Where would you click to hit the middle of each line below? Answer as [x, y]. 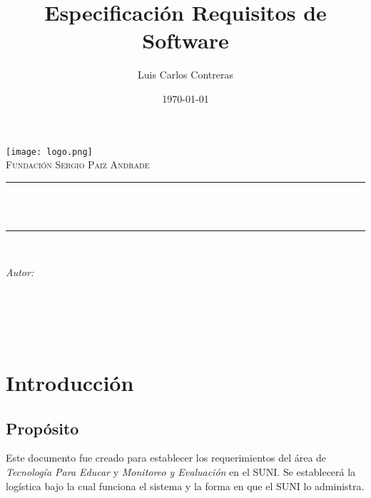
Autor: [20, 271]
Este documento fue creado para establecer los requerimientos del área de [166, 458]
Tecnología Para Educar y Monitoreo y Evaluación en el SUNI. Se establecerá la [181, 472]
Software [185, 40]
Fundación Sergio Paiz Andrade [78, 164]
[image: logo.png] [49, 152]
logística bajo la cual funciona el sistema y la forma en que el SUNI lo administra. [185, 486]
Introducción [70, 383]
